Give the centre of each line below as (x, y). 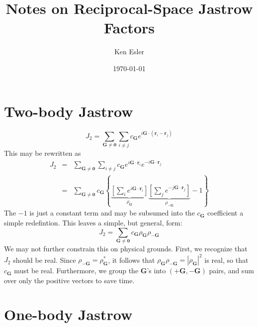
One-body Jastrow (68, 314)
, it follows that (131, 260)
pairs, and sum (231, 271)
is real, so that (226, 260)
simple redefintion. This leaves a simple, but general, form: (93, 223)
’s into (156, 271)
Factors (129, 28)
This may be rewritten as (43, 153)
